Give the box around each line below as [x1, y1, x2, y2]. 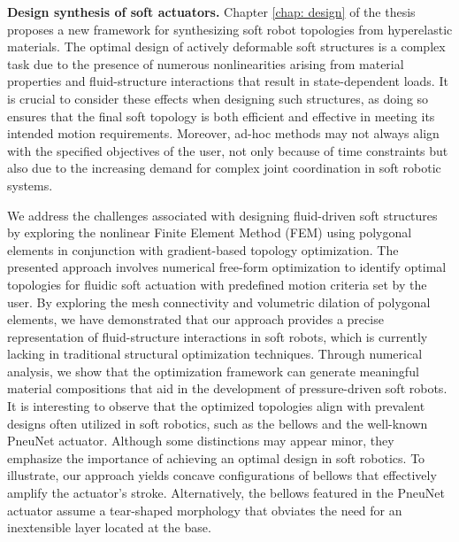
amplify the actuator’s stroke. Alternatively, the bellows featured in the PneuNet [7, 484, 445, 502]
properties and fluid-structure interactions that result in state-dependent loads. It [7, 72, 448, 90]
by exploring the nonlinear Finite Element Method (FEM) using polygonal [7, 223, 412, 242]
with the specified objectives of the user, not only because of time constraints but [7, 141, 448, 159]
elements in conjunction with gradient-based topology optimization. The [7, 240, 399, 259]
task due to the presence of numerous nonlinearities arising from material [7, 54, 404, 73]
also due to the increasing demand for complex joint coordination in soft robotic [7, 159, 441, 177]
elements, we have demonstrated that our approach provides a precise [7, 310, 384, 329]
